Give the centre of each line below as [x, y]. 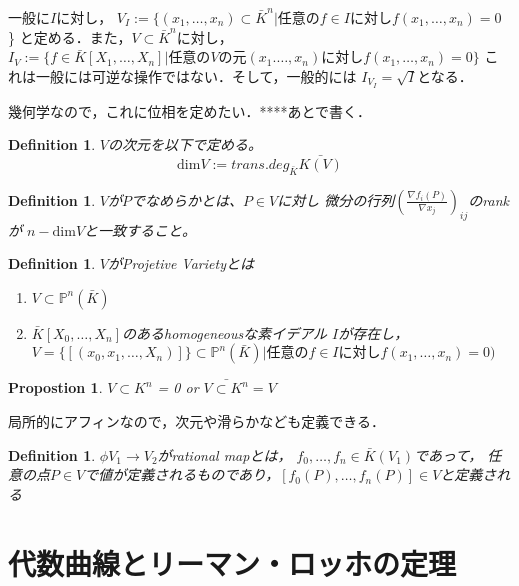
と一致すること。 [140, 229]
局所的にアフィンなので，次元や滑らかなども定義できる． [196, 421]
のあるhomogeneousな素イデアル [225, 332]
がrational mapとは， [224, 454]
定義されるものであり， [203, 474]
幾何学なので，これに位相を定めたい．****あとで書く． [190, 110]
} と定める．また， [70, 36]
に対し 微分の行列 [336, 199]
